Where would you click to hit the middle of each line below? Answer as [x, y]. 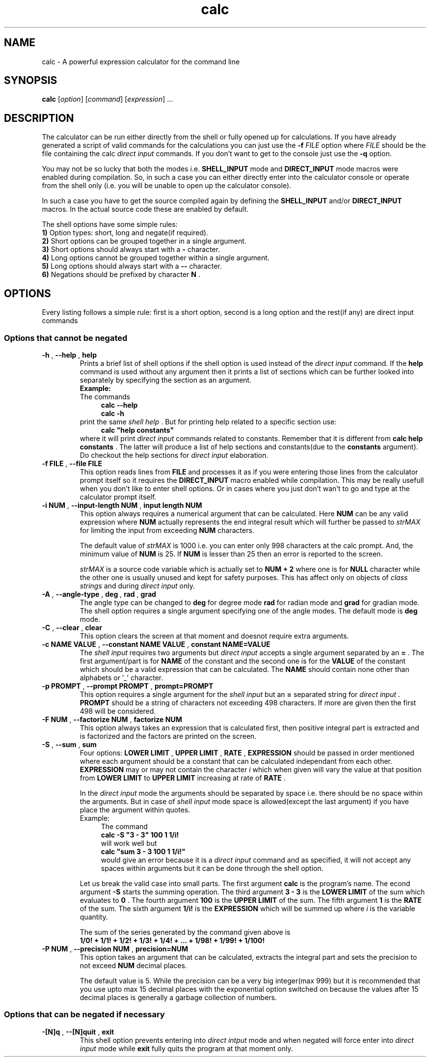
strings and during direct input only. [137, 586]
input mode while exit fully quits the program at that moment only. [186, 1048]
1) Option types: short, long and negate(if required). [125, 233]
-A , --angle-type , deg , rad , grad [99, 594]
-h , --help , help [69, 355]
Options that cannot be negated [66, 338]
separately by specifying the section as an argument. [166, 380]
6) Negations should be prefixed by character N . [121, 275]
